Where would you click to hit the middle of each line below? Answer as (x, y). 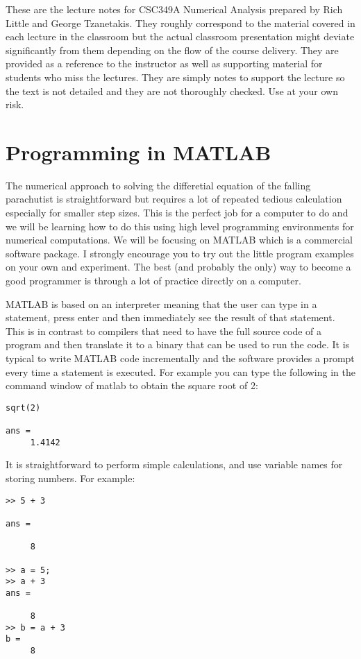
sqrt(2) (23, 408)
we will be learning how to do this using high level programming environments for (180, 226)
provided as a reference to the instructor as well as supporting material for (164, 63)
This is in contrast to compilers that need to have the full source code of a (164, 331)
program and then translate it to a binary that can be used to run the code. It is (178, 344)
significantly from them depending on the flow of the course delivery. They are (172, 50)
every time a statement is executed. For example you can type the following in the (180, 371)
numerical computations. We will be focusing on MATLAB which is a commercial (179, 240)
